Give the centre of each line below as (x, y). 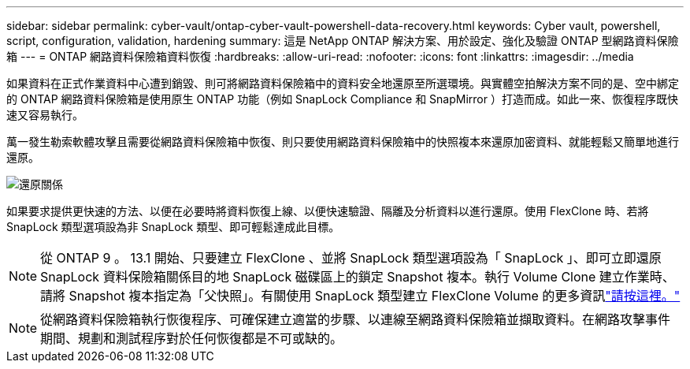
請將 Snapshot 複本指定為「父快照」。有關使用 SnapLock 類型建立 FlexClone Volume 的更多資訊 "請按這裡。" (360, 296)
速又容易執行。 (45, 115)
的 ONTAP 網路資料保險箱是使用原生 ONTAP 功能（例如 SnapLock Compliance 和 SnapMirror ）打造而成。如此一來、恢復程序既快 (342, 99)
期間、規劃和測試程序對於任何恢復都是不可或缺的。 (192, 338)
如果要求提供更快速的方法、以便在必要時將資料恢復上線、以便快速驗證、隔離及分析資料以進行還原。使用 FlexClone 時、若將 (328, 211)
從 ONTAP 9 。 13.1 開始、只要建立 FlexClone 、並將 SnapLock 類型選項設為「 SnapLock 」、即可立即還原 (351, 258)
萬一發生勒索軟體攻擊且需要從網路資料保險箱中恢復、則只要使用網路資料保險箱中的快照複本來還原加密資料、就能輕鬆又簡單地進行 (343, 142)
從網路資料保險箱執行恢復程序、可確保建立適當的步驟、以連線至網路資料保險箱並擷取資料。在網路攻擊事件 (356, 319)
